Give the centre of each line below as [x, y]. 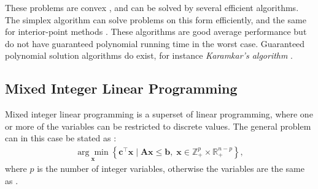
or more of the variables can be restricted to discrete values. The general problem [158, 126]
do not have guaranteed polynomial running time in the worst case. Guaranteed [155, 43]
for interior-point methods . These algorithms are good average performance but [156, 31]
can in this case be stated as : [61, 138]
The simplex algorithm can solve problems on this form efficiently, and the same [156, 19]
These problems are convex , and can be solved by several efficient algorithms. [152, 7]
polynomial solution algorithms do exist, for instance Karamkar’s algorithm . [149, 55]
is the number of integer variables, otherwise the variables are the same [171, 169]
